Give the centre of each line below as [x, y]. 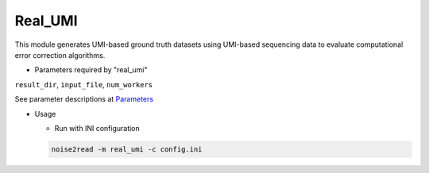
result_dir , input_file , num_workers [84, 84]
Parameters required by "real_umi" [91, 70]
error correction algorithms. [60, 55]
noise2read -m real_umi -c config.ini [127, 149]
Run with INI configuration [97, 128]
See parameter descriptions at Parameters [84, 99]
